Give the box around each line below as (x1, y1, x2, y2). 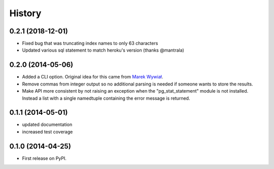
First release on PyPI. (22, 155, 67, 161)
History (9, 8, 42, 19)
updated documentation (22, 121, 73, 128)
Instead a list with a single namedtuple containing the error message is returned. (22, 95, 190, 101)
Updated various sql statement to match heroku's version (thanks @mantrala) (22, 47, 185, 53)
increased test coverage (22, 129, 73, 135)
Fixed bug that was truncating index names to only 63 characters (22, 40, 158, 47)
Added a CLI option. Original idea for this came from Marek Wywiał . (22, 74, 163, 80)
